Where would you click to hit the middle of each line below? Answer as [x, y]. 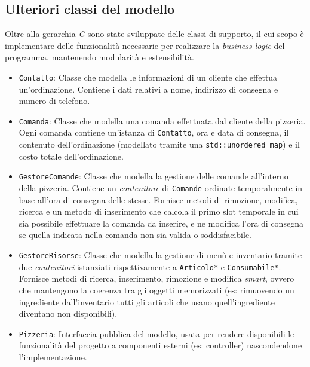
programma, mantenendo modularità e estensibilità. [99, 57]
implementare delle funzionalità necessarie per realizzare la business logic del [145, 45]
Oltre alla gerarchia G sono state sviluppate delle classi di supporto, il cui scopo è [154, 34]
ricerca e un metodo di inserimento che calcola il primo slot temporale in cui [159, 211]
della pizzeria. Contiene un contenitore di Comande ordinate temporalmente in [161, 188]
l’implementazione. [53, 357]
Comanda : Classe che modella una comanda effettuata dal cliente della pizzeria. [162, 120]
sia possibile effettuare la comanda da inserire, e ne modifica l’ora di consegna [161, 223]
